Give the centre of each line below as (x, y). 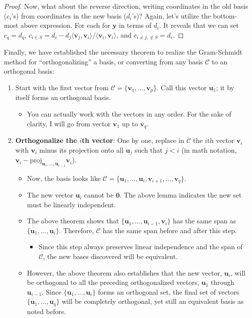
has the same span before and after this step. (170, 230)
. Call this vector (182, 88)
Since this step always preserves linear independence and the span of (141, 247)
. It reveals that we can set (199, 25)
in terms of (135, 25)
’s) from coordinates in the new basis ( (69, 15)
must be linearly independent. (72, 204)
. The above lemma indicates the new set (180, 195)
